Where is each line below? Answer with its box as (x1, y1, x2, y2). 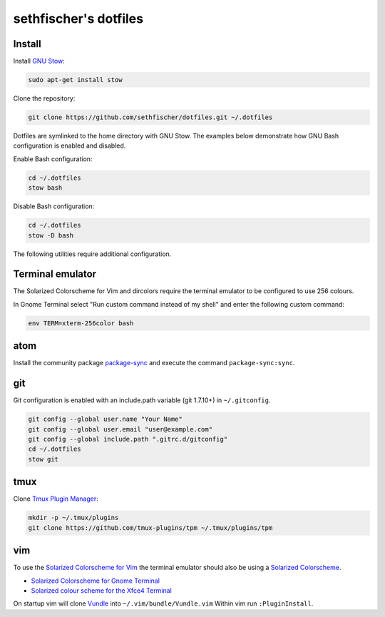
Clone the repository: (13, 94, 76, 103)
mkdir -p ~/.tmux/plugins (28, 514, 119, 522)
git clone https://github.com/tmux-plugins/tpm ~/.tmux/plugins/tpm (28, 524, 273, 531)
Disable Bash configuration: (13, 202, 95, 210)
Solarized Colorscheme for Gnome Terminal (31, 576, 160, 585)
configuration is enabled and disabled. (13, 141, 126, 150)
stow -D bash (28, 231, 74, 239)
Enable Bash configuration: (13, 154, 93, 163)
